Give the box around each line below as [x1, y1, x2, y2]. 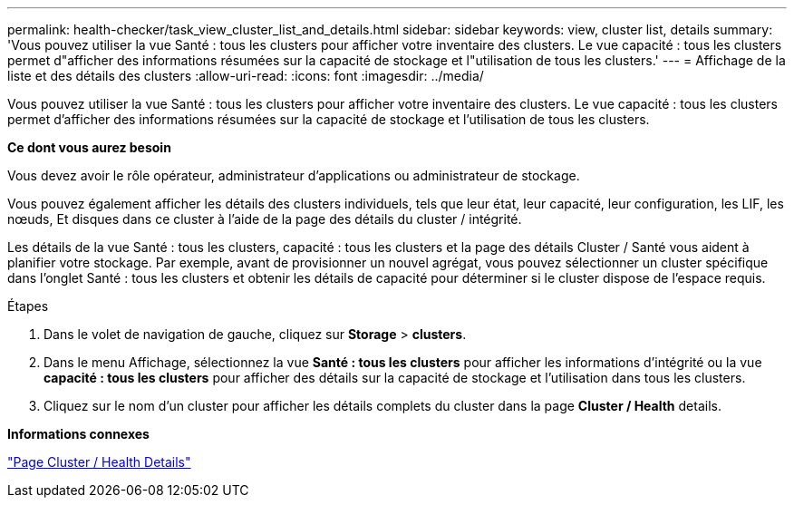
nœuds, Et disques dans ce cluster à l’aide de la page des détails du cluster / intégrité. [7, 211, 522, 227]
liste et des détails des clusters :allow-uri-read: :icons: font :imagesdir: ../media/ [7, 68, 484, 83]
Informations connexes [7, 426, 150, 442]
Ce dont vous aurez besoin [7, 140, 171, 155]
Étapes [7, 298, 49, 314]
